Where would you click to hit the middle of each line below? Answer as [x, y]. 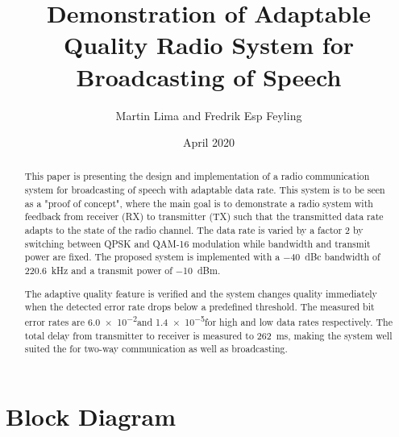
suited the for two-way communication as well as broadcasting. [156, 349]
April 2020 [209, 142]
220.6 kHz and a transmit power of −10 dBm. [123, 271]
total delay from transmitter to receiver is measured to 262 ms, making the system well [208, 335]
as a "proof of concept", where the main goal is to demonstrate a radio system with [199, 203]
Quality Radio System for [209, 45]
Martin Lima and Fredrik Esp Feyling [209, 115]
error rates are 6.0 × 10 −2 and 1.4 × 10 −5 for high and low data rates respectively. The [208, 320]
